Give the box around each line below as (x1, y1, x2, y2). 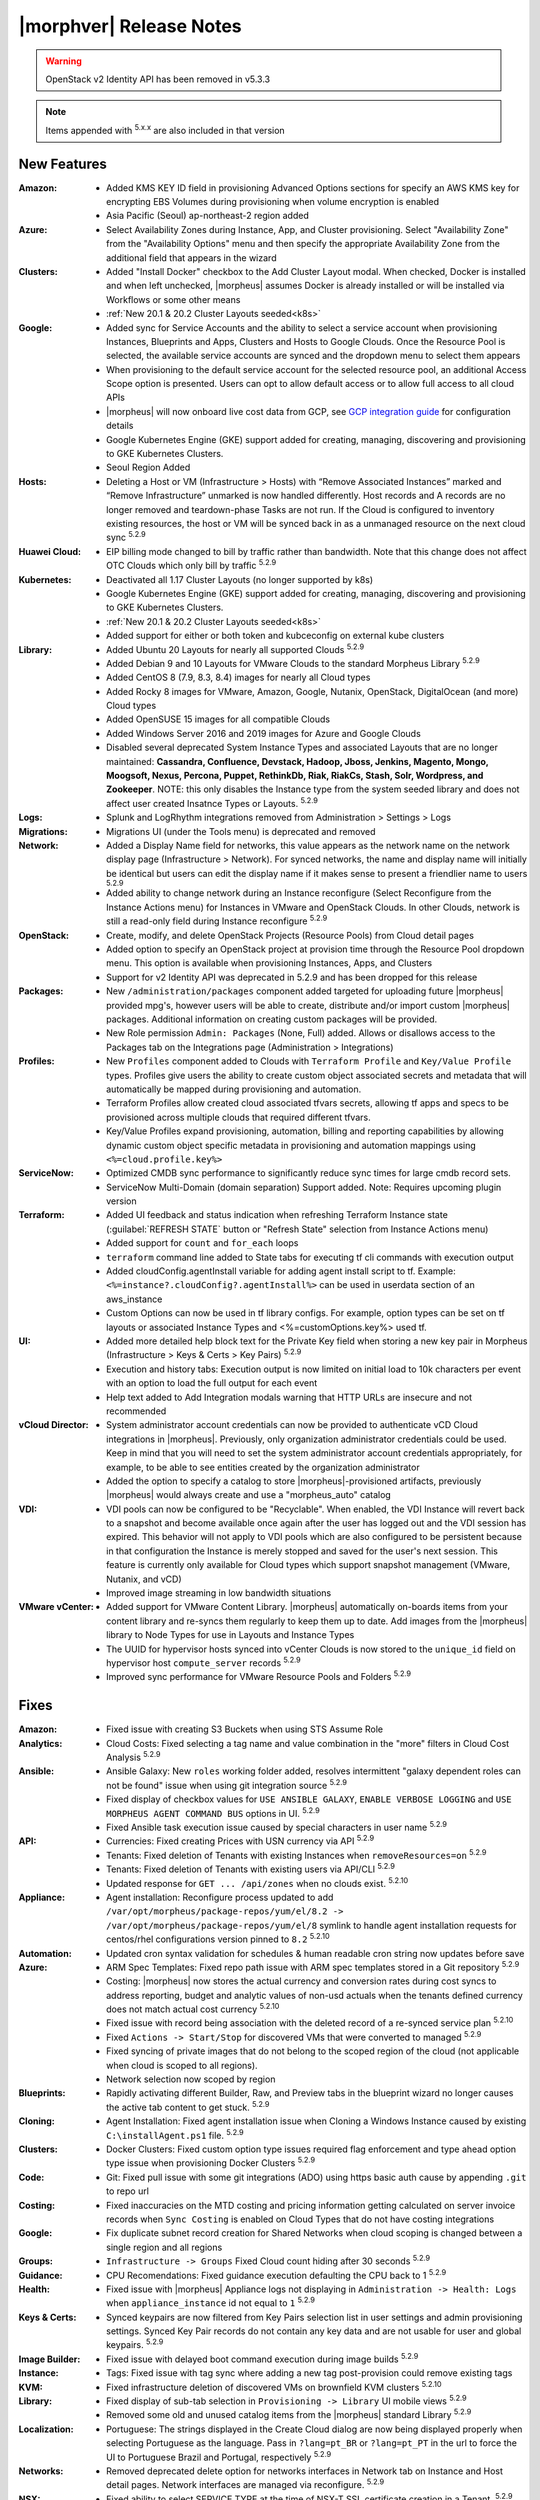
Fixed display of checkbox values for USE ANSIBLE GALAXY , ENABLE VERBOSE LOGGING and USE (106, 1793, 512, 1805)
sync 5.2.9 (106, 530, 147, 544)
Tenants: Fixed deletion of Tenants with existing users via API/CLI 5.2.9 (106, 1861, 395, 1875)
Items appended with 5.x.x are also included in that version (45, 123, 285, 136)
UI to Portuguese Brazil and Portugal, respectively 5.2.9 (106, 2449, 332, 2463)
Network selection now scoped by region (106, 2073, 276, 2085)
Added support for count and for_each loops (106, 1237, 299, 1249)
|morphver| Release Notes (18, 15, 242, 37)
